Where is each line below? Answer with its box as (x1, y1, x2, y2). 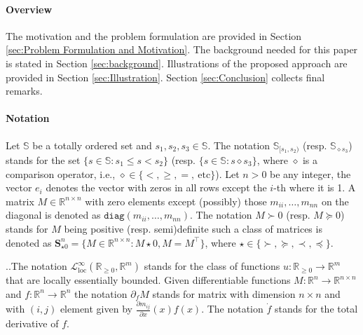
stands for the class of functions (144, 259, 280, 273)
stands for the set (6, 153, 81, 167)
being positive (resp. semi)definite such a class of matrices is (64, 221, 322, 235)
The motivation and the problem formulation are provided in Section (6, 28, 302, 43)
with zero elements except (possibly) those (85, 193, 267, 208)
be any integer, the (270, 166, 351, 181)
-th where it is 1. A (273, 180, 356, 195)
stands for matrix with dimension (152, 286, 296, 301)
